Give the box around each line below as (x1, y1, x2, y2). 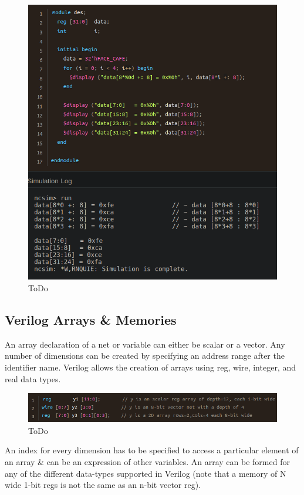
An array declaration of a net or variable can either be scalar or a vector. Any (5, 338, 285, 350)
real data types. (5, 372, 61, 385)
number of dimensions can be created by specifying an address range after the (5, 349, 285, 362)
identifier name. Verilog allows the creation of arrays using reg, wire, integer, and (5, 361, 296, 373)
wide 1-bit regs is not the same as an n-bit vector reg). (5, 479, 201, 491)
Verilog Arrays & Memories (5, 311, 177, 329)
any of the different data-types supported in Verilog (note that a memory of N (5, 467, 286, 479)
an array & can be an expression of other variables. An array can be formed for (5, 455, 290, 467)
